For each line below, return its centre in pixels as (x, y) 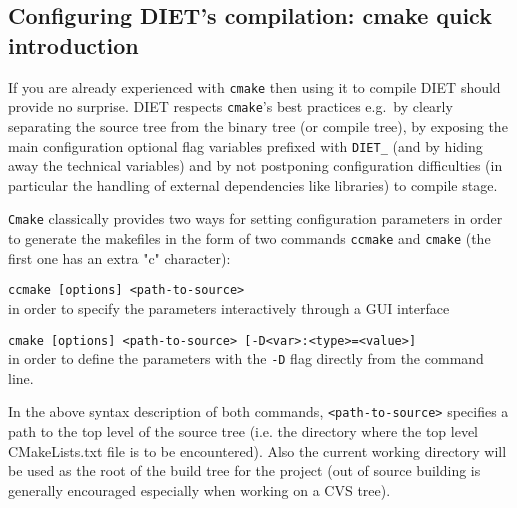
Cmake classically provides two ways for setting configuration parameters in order (255, 218)
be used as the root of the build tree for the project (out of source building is (244, 470)
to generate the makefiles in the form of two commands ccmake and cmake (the (249, 238)
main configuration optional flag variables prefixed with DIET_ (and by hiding (245, 145)
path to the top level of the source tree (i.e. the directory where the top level (243, 431)
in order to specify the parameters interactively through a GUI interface (229, 307)
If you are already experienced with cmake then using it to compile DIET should (254, 86)
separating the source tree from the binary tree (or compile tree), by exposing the (258, 125)
